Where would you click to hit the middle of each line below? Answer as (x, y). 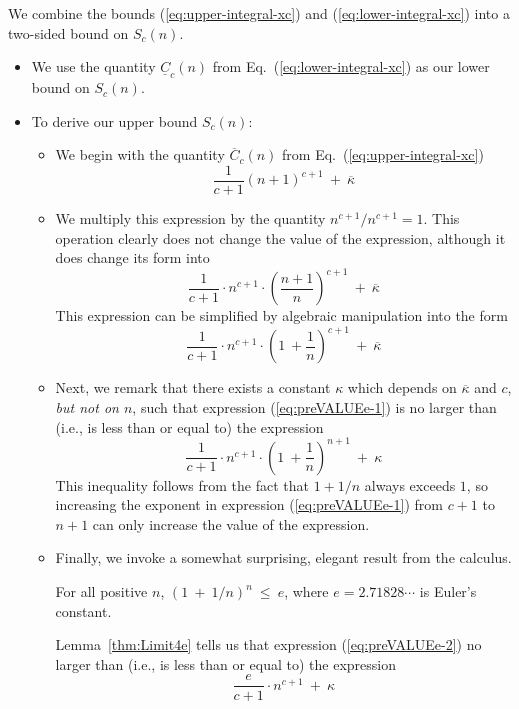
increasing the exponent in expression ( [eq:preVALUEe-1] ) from (249, 504)
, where (306, 591)
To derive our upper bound (114, 120)
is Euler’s (448, 591)
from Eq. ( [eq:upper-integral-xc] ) (383, 154)
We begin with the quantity (140, 154)
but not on (87, 407)
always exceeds (410, 484)
